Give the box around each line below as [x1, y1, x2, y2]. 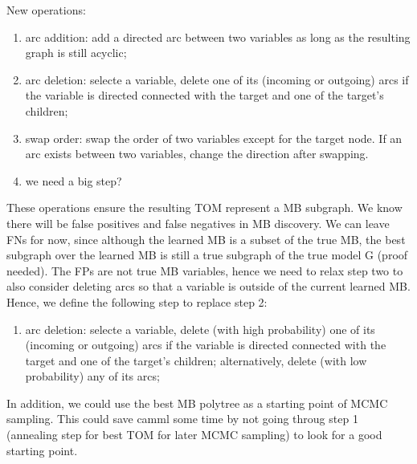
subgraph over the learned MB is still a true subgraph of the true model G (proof [6, 246, 408, 263]
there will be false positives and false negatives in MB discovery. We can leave [6, 214, 390, 231]
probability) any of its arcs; [25, 368, 160, 385]
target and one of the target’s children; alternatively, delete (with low [25, 352, 367, 368]
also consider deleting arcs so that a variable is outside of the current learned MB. [6, 278, 411, 295]
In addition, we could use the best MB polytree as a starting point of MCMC [6, 394, 388, 411]
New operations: [6, 2, 86, 18]
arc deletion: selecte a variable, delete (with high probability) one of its [25, 320, 375, 337]
